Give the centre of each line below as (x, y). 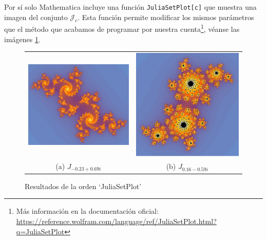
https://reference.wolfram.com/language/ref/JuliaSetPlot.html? (116, 221)
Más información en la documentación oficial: (87, 211)
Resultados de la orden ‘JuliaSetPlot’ (83, 186)
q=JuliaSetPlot (40, 231)
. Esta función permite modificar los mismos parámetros (166, 17)
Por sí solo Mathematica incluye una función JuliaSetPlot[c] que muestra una (130, 7)
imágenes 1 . (22, 39)
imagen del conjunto (36, 17)
